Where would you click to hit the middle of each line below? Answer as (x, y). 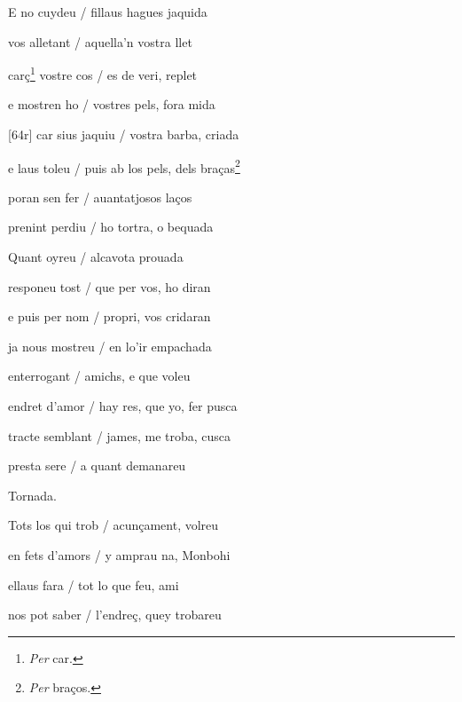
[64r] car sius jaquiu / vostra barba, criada (124, 134)
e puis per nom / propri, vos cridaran (110, 316)
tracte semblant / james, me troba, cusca (120, 435)
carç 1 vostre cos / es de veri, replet (103, 73)
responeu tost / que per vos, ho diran (110, 286)
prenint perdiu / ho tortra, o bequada (111, 227)
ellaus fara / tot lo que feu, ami (94, 584)
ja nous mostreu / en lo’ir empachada (110, 346)
